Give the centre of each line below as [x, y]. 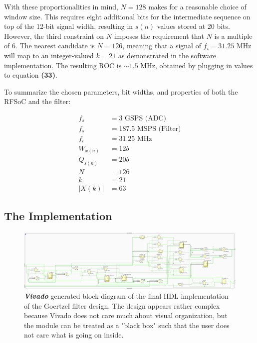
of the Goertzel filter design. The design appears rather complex [122, 305]
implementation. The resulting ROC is [63, 65]
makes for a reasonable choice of [197, 6]
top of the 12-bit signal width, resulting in [69, 26]
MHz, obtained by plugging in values [197, 65]
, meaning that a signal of [162, 46]
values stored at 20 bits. [193, 26]
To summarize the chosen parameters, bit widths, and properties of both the [121, 91]
